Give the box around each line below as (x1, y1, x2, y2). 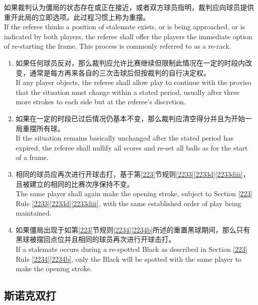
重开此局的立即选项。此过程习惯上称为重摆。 (4, 11, 150, 22)
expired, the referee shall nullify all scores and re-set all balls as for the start (15, 142, 248, 152)
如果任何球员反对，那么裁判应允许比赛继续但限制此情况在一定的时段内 (15, 57, 245, 68)
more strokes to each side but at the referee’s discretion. (15, 96, 186, 107)
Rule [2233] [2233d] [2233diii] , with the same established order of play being (15, 198, 242, 208)
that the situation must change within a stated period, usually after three (15, 86, 240, 97)
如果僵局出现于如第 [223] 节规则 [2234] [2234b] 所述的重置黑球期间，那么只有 (15, 224, 250, 234)
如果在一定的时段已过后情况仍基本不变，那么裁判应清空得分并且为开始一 (15, 113, 252, 123)
